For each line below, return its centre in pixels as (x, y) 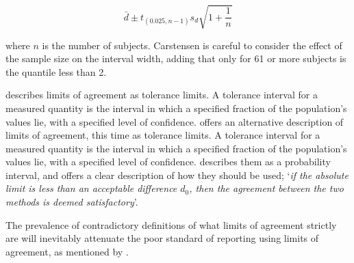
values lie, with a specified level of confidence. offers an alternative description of (175, 121)
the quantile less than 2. (56, 71)
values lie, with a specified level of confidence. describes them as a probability (168, 162)
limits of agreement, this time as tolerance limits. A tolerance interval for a (163, 135)
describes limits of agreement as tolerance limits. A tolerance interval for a (162, 95)
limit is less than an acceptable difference (91, 188)
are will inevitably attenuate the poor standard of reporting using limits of (162, 238)
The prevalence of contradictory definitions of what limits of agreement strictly (171, 224)
